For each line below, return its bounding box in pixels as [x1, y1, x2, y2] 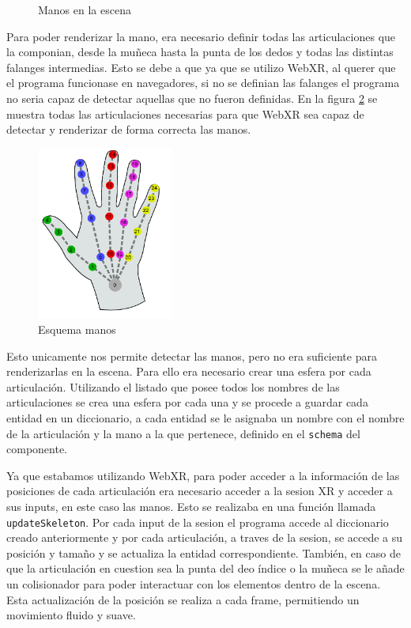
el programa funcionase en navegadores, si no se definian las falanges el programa [6, 74, 400, 91]
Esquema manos [38, 321, 116, 337]
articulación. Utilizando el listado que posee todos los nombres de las [6, 378, 340, 395]
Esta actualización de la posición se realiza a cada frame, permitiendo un [6, 591, 360, 607]
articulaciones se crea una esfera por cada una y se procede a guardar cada [6, 394, 368, 410]
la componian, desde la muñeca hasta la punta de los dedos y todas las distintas [6, 44, 394, 60]
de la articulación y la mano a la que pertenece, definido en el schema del [6, 425, 360, 441]
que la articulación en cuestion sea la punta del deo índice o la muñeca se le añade [6, 560, 405, 577]
